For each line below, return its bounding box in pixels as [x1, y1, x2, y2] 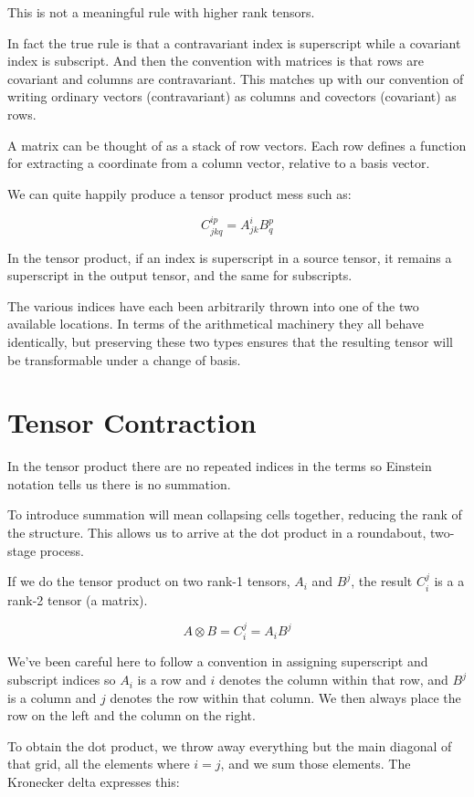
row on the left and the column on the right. [7, 706, 256, 725]
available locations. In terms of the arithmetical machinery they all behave [7, 314, 425, 333]
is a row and [137, 670, 206, 689]
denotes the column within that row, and [218, 670, 448, 689]
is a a [434, 572, 465, 591]
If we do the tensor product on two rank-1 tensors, [7, 572, 290, 591]
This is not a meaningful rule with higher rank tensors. [7, 3, 315, 21]
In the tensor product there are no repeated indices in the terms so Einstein [7, 456, 432, 476]
